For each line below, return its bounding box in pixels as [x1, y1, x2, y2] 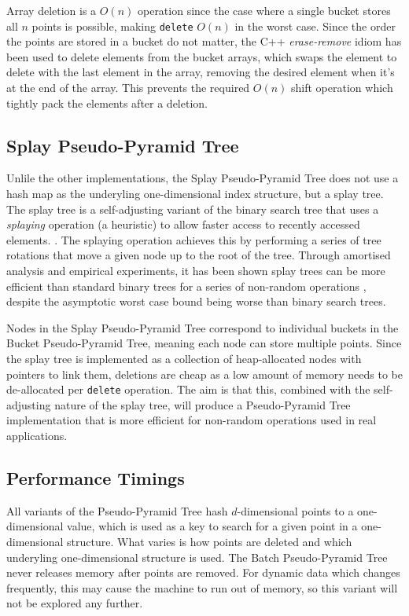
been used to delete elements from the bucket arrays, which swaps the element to [6, 48, 397, 64]
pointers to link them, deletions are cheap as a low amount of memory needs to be [6, 365, 403, 382]
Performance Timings [6, 465, 185, 489]
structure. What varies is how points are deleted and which [67, 533, 352, 549]
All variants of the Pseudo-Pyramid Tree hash [6, 502, 228, 519]
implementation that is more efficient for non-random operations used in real [6, 412, 377, 428]
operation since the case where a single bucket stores [137, 2, 391, 18]
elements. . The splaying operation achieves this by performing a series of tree [6, 231, 381, 247]
